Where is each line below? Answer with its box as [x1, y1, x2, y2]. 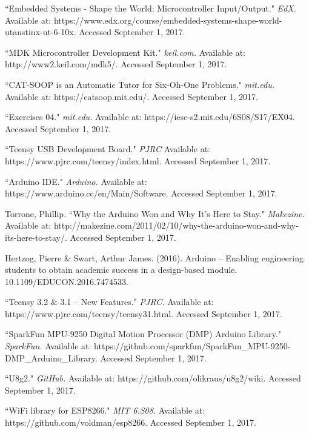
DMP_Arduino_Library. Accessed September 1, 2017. [5, 351, 207, 364]
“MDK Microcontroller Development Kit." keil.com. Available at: [5, 45, 246, 58]
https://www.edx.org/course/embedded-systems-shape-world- [53, 13, 282, 26]
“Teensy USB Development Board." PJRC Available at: [5, 143, 210, 155]
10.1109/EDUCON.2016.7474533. [5, 275, 128, 287]
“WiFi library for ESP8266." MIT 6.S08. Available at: [5, 404, 205, 417]
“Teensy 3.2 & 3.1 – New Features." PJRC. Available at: [5, 295, 214, 308]
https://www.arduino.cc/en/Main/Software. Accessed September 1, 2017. [5, 187, 277, 200]
